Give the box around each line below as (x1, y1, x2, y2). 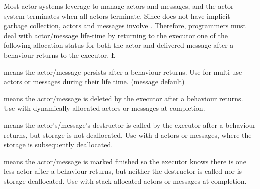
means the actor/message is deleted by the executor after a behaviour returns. (4, 93, 243, 103)
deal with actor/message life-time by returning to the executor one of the (4, 30, 228, 40)
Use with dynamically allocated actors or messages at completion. (4, 103, 205, 113)
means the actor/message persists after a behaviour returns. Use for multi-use (4, 66, 242, 77)
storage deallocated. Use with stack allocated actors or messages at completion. (4, 175, 247, 186)
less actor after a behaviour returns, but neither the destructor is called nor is (4, 166, 242, 176)
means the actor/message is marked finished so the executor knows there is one (4, 156, 246, 166)
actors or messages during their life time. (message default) (4, 76, 185, 87)
